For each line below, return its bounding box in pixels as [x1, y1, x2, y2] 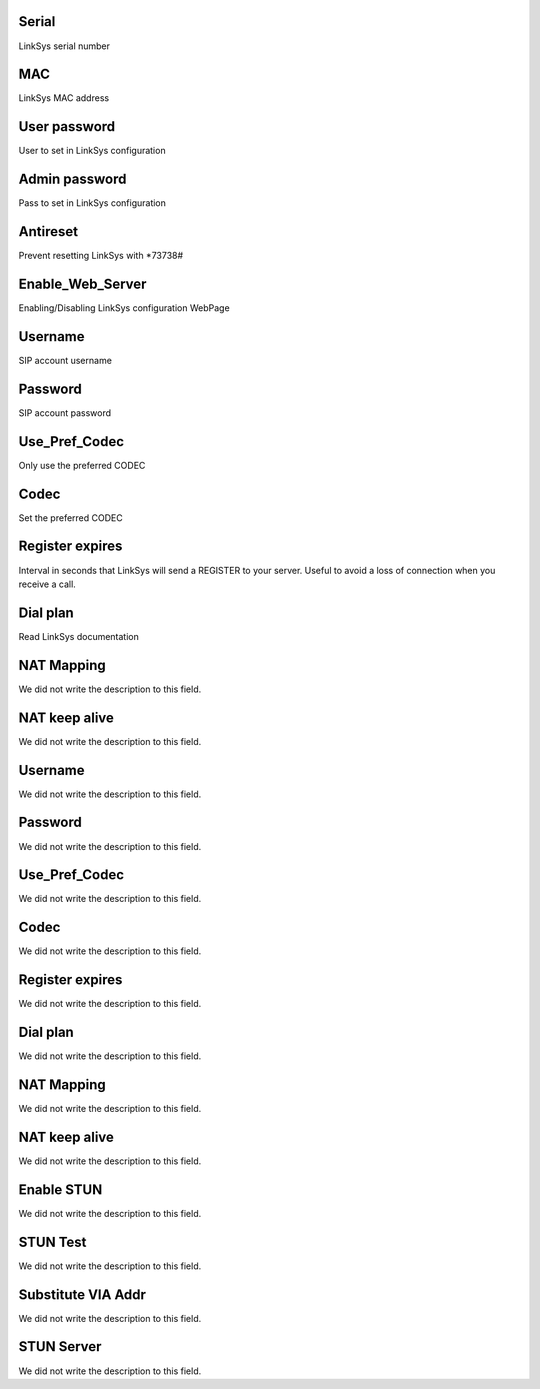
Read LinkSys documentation [18, 630, 140, 642]
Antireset [18, 223, 79, 240]
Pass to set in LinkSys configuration [18, 197, 167, 209]
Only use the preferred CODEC [18, 459, 146, 471]
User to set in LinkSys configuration [18, 145, 166, 157]
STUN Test [18, 1233, 87, 1250]
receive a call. [18, 578, 77, 590]
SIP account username [18, 354, 112, 366]
